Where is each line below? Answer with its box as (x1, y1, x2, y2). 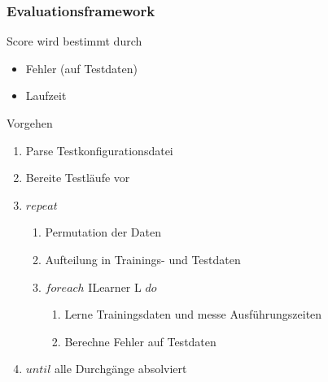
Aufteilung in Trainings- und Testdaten (45, 250, 241, 267)
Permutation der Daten (45, 224, 162, 241)
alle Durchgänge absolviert (54, 360, 187, 377)
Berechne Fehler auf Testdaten (64, 332, 216, 349)
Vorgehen (7, 115, 53, 131)
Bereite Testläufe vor (25, 169, 130, 186)
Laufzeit (25, 87, 67, 104)
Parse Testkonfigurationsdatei (25, 141, 173, 158)
